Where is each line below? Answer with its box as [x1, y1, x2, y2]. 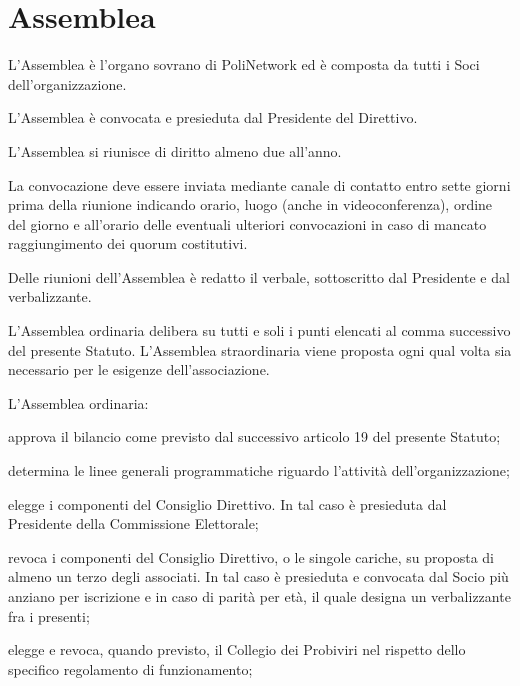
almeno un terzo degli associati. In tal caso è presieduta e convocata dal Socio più [8, 566, 509, 587]
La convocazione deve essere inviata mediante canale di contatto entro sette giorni [8, 174, 511, 195]
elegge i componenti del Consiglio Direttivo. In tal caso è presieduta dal [8, 493, 447, 514]
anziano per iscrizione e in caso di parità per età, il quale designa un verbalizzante [8, 586, 511, 606]
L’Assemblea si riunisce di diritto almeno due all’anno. [8, 140, 342, 161]
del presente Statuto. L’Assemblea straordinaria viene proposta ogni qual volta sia [8, 339, 512, 360]
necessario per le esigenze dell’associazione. [8, 359, 270, 380]
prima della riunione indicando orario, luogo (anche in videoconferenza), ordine [8, 194, 493, 215]
